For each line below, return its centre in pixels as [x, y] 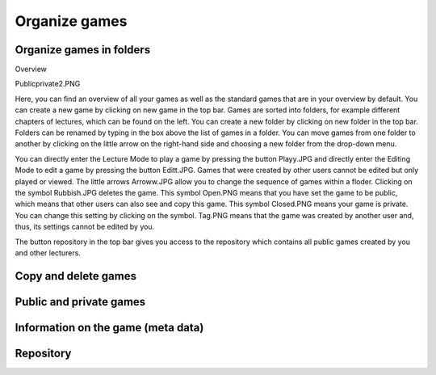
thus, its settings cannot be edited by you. [85, 227]
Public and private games [80, 302]
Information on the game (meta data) [109, 327]
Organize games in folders [83, 50]
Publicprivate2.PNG [48, 84]
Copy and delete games [76, 276]
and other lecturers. [48, 253]
